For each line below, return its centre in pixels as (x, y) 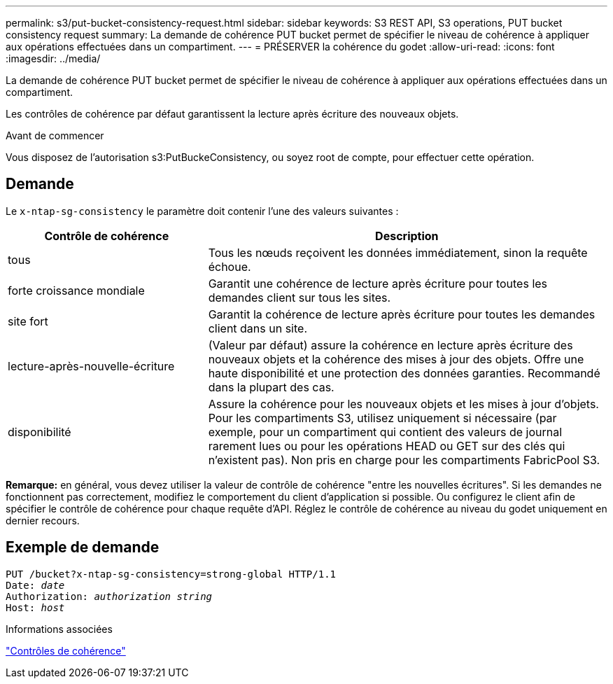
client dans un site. (258, 328)
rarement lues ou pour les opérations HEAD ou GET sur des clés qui (387, 446)
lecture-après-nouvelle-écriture (91, 366)
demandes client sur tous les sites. (300, 297)
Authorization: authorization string (109, 596)
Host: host (35, 607)
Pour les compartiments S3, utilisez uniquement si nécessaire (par (382, 418)
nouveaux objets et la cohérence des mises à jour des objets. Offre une (396, 359)
